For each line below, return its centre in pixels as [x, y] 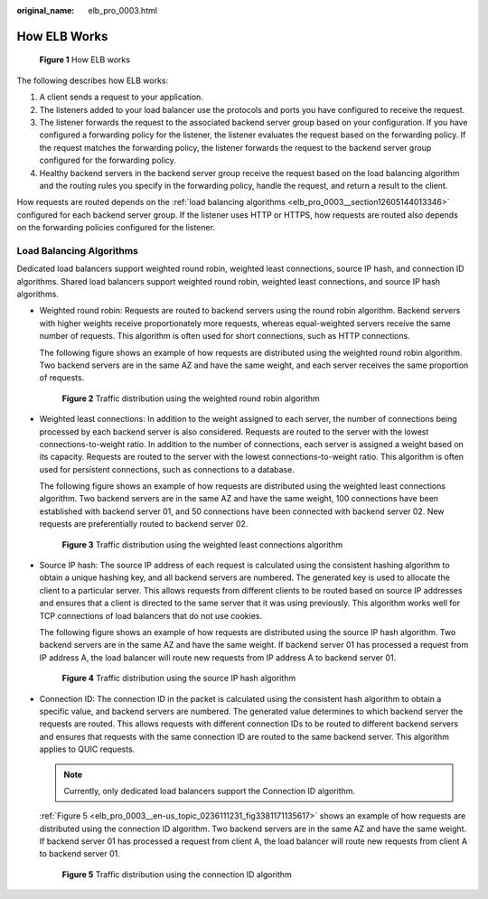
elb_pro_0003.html [123, 10]
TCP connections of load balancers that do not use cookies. [150, 615]
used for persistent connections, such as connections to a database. [167, 469]
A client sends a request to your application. [121, 97]
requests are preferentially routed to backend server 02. [144, 524]
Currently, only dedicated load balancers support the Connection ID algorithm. [210, 791]
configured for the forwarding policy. [108, 160]
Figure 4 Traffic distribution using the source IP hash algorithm [179, 679]
